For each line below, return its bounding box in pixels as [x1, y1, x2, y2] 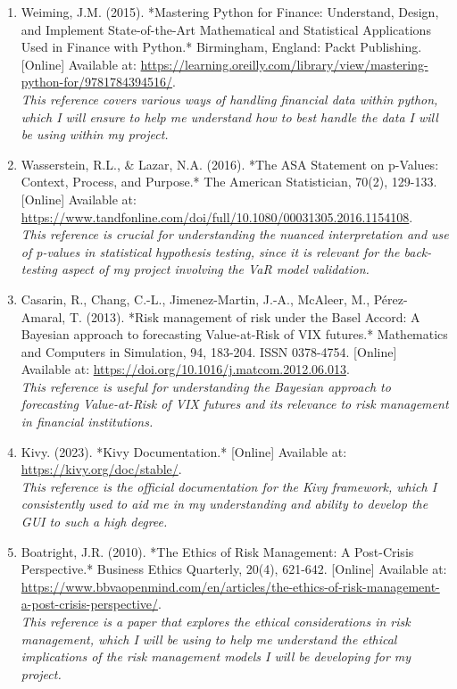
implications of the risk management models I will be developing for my [21, 647, 411, 666]
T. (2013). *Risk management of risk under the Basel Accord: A [69, 307, 420, 326]
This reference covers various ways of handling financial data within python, [21, 89, 438, 108]
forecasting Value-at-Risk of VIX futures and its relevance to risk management [21, 394, 449, 413]
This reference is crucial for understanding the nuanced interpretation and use [21, 225, 449, 244]
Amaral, [21, 307, 66, 326]
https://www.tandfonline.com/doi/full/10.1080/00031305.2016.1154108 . [21, 207, 413, 226]
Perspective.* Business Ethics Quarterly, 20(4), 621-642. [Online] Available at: [21, 560, 447, 578]
